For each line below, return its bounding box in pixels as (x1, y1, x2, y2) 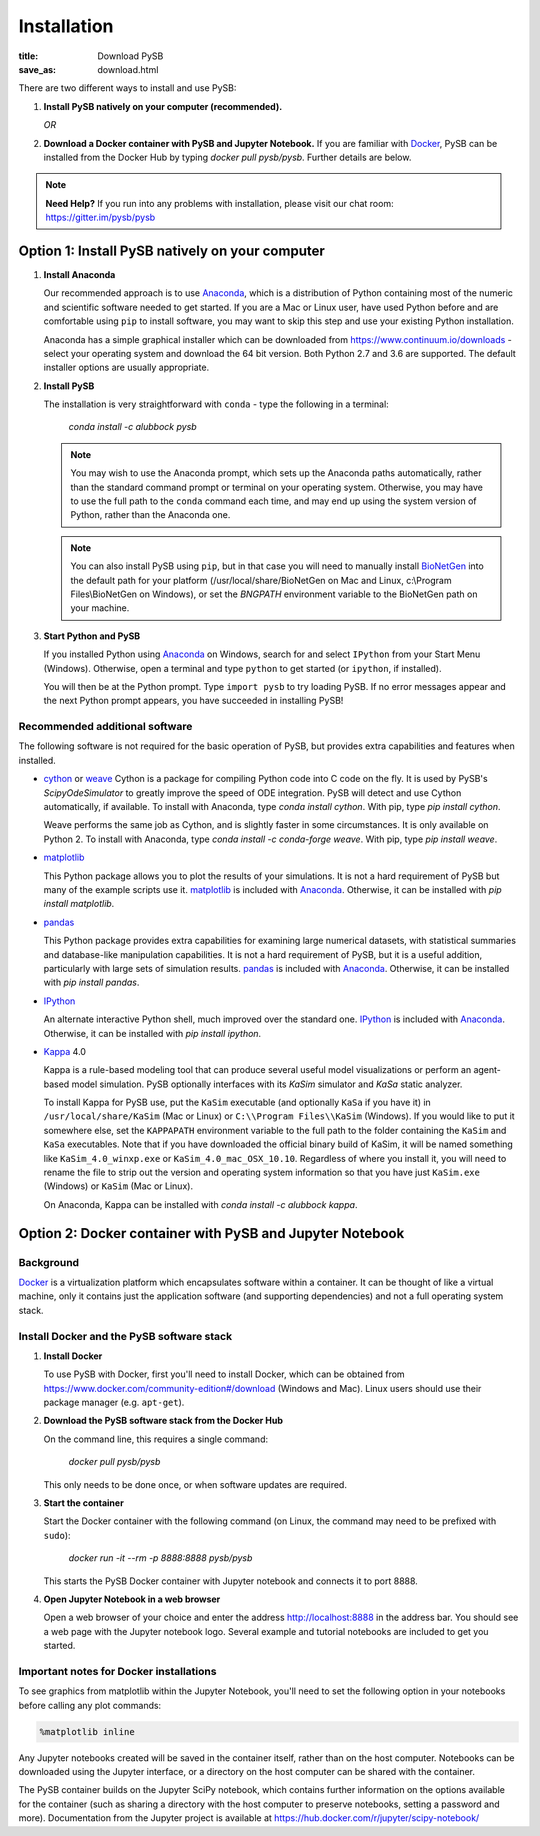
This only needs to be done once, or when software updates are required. (43, 1478, 347, 1490)
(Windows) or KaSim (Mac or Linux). (43, 1180, 194, 1192)
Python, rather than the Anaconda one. (70, 509, 231, 521)
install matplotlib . (43, 898, 115, 910)
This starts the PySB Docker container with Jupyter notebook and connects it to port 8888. (43, 1575, 419, 1587)
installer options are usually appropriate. (43, 361, 210, 374)
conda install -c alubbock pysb (68, 421, 197, 433)
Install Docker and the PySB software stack (18, 1329, 233, 1343)
